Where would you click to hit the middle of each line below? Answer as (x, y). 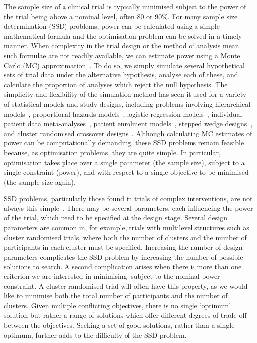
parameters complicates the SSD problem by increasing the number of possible (124, 256)
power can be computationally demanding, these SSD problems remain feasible (124, 143)
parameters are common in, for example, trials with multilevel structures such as (127, 228)
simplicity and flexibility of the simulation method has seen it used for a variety (125, 94)
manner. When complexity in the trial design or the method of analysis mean (122, 45)
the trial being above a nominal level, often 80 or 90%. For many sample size (121, 16)
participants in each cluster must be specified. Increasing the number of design (123, 247)
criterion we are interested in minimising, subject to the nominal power (112, 276)
